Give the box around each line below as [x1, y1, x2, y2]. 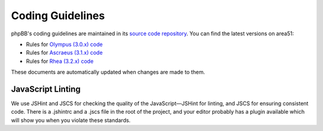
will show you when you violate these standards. [11, 117, 131, 124]
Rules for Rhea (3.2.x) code [26, 57, 94, 65]
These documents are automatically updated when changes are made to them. [11, 69, 206, 76]
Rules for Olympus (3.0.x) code [26, 41, 103, 48]
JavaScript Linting [11, 84, 81, 94]
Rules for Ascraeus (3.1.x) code [26, 49, 103, 56]
